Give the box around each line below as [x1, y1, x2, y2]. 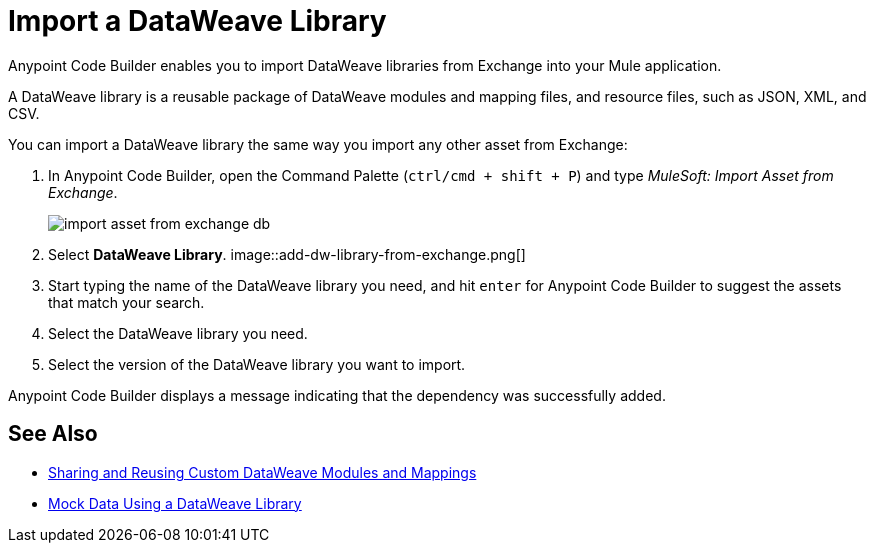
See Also [8, 421, 98, 447]
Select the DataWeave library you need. [48, 324, 308, 342]
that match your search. [48, 293, 205, 311]
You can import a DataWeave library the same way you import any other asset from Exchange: [8, 135, 628, 153]
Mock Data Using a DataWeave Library [48, 494, 302, 512]
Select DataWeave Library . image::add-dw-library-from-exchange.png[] [48, 245, 526, 263]
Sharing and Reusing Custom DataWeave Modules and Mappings [48, 463, 477, 481]
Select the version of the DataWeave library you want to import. [48, 355, 466, 373]
